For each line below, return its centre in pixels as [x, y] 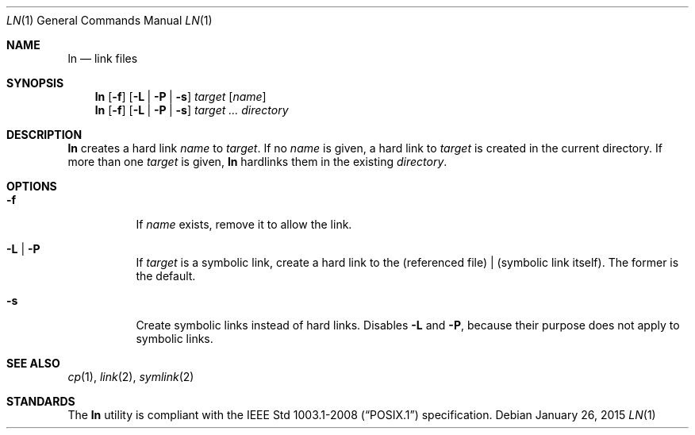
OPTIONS [32, 186]
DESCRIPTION [44, 135]
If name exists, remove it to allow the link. [244, 224]
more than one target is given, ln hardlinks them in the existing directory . [257, 162]
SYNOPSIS [35, 83]
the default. [166, 276]
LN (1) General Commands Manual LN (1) [109, 20]
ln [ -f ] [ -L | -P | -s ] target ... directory [192, 110]
